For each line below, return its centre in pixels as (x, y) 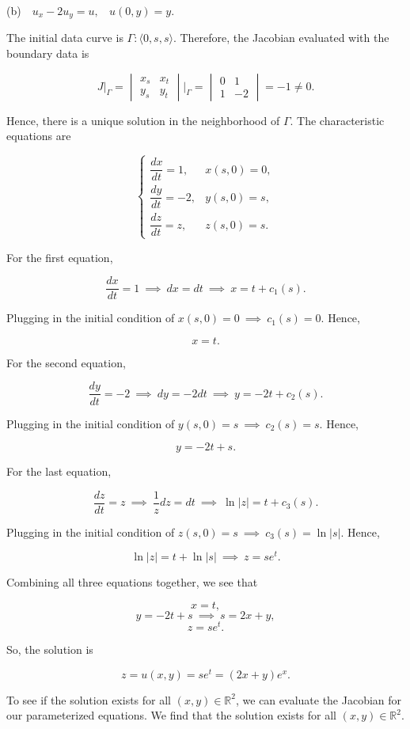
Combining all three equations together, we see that (132, 582)
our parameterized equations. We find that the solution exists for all (171, 715)
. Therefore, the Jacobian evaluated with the (281, 38)
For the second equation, (66, 362)
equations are (39, 136)
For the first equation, (60, 257)
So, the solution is (50, 649)
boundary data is (48, 53)
